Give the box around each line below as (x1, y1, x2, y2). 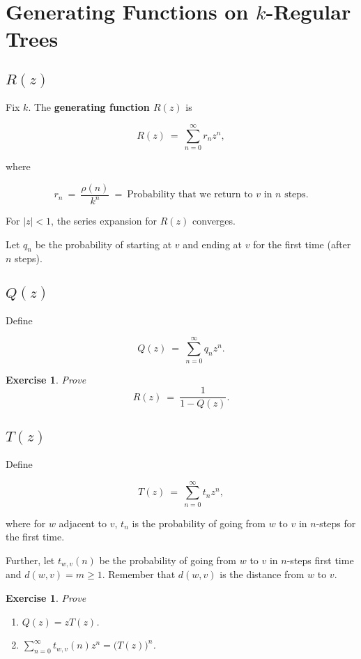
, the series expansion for (51, 213, 158, 228)
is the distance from (220, 567, 305, 582)
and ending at (183, 236, 243, 251)
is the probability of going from (132, 515, 266, 530)
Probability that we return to (127, 190, 253, 200)
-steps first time (286, 552, 354, 567)
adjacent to (59, 515, 107, 530)
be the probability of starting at (35, 236, 172, 251)
